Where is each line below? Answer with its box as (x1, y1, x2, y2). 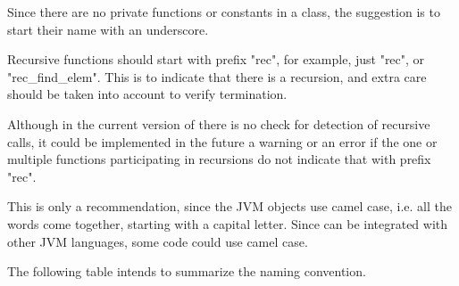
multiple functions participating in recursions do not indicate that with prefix (7, 150, 431, 168)
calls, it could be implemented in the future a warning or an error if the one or (7, 132, 438, 151)
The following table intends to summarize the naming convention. (7, 262, 366, 281)
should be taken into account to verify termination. (7, 85, 288, 103)
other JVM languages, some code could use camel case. (7, 232, 308, 250)
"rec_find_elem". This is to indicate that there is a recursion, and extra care (7, 67, 427, 86)
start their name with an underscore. (7, 20, 209, 38)
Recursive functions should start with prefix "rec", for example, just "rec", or (7, 50, 425, 69)
